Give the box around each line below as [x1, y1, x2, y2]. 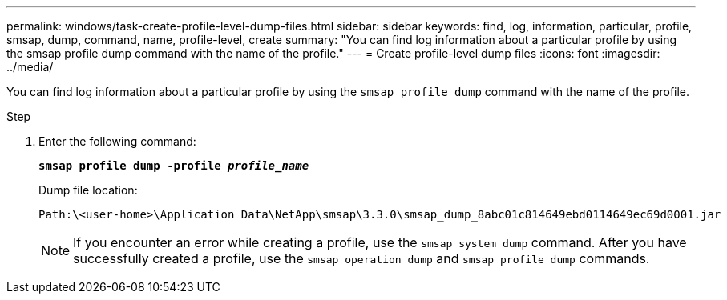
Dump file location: [38, 183, 138, 197]
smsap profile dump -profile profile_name [38, 159, 309, 172]
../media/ [6, 60, 54, 74]
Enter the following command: [38, 134, 196, 148]
